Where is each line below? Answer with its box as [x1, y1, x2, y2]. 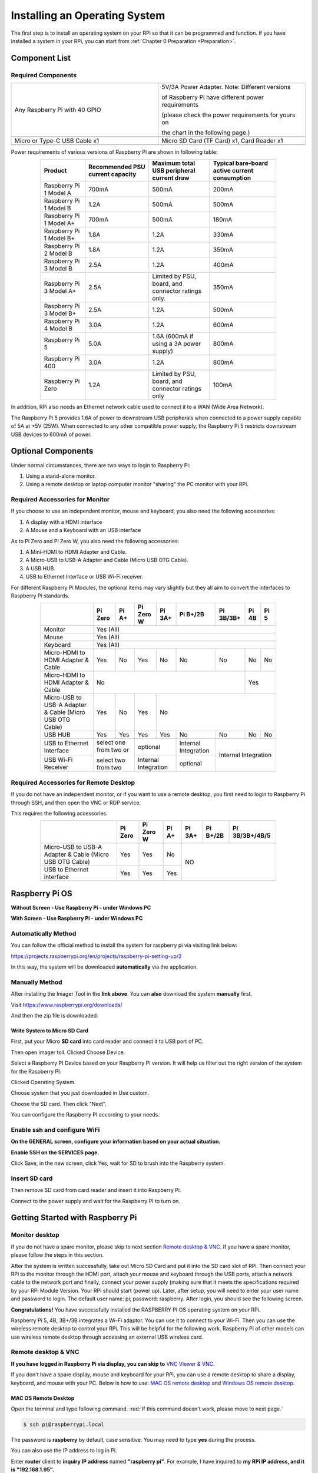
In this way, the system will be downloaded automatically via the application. [11, 963, 198, 970]
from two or [96, 746, 130, 754]
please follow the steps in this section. [11, 1251, 104, 1259]
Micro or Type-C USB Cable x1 [14, 137, 100, 145]
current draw [152, 174, 190, 182]
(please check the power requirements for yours [161, 111, 296, 119]
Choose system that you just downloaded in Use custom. [11, 1089, 150, 1097]
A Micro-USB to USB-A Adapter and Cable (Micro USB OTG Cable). [25, 557, 188, 564]
